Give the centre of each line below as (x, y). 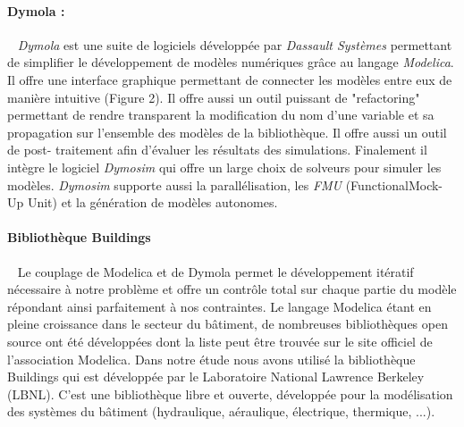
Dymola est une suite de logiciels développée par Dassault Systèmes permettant (235, 44)
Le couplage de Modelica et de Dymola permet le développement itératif (215, 271)
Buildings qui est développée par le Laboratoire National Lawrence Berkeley (216, 377)
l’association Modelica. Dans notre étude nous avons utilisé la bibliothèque (211, 359)
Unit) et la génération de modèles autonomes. (152, 202)
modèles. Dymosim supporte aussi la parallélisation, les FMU (175, 184)
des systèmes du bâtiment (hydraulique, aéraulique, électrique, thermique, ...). (221, 411)
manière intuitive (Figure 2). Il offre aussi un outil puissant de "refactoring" (214, 97)
